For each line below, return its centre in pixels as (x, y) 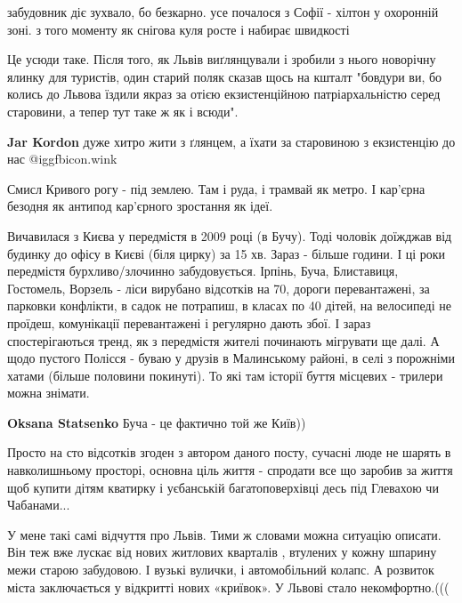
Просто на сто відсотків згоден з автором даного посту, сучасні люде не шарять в (229, 452)
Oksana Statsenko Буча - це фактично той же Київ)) (157, 422)
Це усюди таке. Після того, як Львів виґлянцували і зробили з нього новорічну (222, 59)
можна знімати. (49, 393)
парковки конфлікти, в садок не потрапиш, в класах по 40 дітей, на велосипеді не (229, 306)
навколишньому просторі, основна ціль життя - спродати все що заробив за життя (230, 470)
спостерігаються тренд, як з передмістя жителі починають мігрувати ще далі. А (223, 340)
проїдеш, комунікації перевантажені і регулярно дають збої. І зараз (189, 322)
